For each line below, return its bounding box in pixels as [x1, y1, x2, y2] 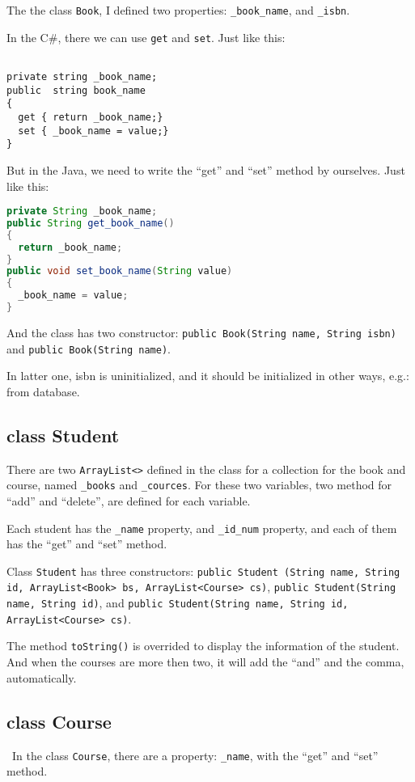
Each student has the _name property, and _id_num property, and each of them [6, 519, 397, 536]
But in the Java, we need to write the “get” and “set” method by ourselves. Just [6, 161, 405, 178]
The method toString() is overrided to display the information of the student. [6, 637, 400, 654]
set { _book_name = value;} [18, 125, 169, 137]
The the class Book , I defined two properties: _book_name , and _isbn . [6, 2, 350, 18]
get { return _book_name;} [18, 111, 163, 123]
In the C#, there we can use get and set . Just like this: [6, 28, 286, 45]
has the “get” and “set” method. [6, 535, 167, 552]
